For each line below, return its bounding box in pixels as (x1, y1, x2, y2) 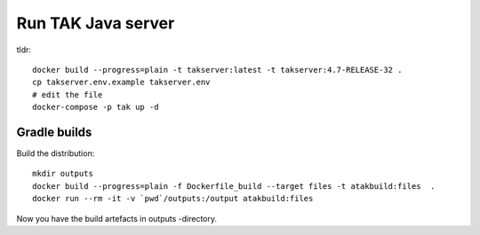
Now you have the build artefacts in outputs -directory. (16, 213, 218, 223)
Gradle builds (16, 124, 92, 139)
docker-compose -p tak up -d (32, 102, 159, 113)
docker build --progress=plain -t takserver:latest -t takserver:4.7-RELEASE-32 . (32, 65, 403, 74)
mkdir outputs (32, 168, 93, 179)
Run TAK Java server (16, 13, 175, 33)
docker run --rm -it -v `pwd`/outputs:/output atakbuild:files (32, 193, 314, 204)
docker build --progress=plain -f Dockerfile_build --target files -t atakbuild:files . (32, 181, 436, 191)
